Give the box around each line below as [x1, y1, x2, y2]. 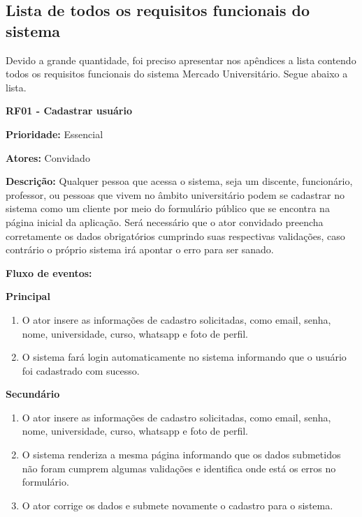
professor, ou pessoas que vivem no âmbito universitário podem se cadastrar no [6, 187, 345, 202]
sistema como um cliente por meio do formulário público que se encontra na [6, 201, 330, 216]
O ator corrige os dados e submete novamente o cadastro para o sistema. [22, 497, 333, 512]
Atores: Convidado [6, 150, 90, 165]
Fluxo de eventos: [6, 265, 92, 280]
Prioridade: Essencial [6, 126, 103, 141]
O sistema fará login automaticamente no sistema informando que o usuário [22, 350, 347, 364]
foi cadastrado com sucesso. [22, 363, 140, 377]
